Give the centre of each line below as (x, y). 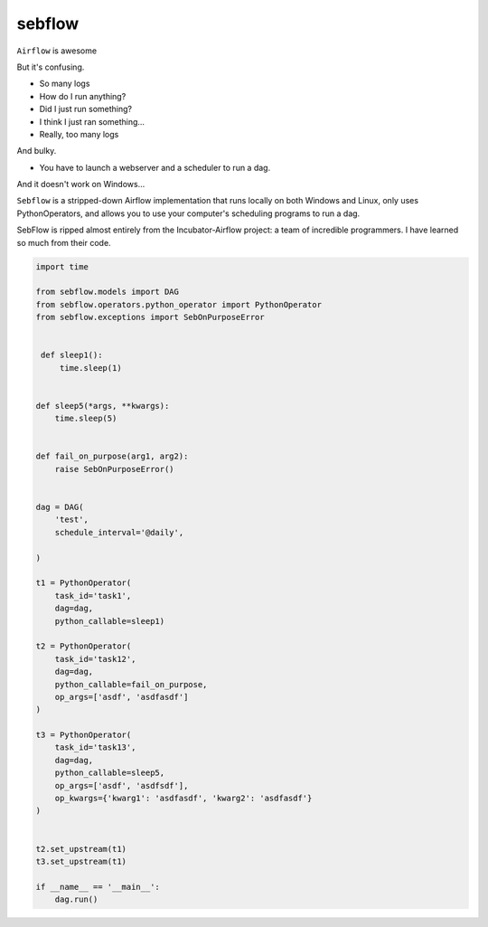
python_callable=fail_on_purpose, (131, 684)
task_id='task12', (95, 659)
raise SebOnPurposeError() (115, 469)
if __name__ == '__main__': (98, 887)
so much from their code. (64, 242)
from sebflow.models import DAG (108, 292)
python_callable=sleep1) (110, 621)
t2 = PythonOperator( (84, 646)
